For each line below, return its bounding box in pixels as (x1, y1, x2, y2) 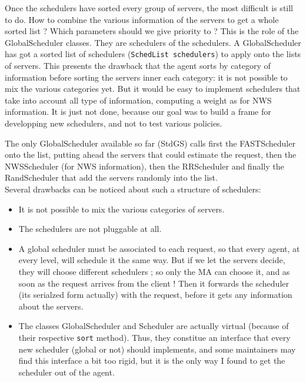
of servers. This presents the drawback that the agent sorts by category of (5, 59, 271, 72)
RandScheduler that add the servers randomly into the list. (5, 171, 218, 184)
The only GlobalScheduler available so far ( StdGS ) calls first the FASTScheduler (5, 137, 295, 149)
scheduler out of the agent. (18, 366, 115, 378)
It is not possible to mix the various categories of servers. (18, 202, 225, 215)
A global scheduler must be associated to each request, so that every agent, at (18, 242, 300, 254)
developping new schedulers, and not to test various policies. (5, 117, 222, 129)
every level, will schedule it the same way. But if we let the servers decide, (18, 254, 285, 266)
